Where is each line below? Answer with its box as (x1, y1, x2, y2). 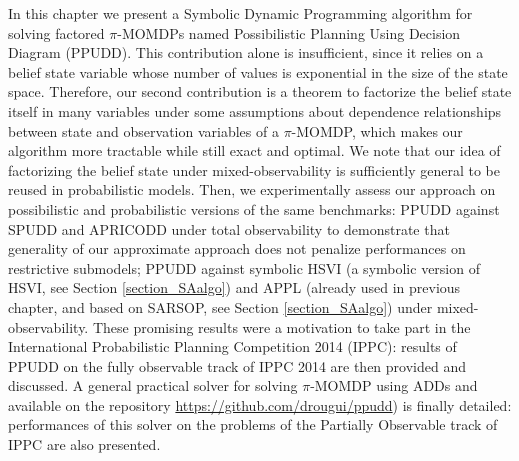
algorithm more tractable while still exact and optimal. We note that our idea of (8, 140, 501, 161)
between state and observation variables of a (8, 120, 279, 141)
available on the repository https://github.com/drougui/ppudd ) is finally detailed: (8, 394, 512, 415)
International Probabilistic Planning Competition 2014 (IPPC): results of (8, 336, 457, 357)
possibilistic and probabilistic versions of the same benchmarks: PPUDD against (8, 198, 500, 219)
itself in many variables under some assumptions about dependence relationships (8, 100, 502, 121)
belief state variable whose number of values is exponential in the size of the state (8, 61, 508, 82)
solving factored (8, 22, 105, 43)
